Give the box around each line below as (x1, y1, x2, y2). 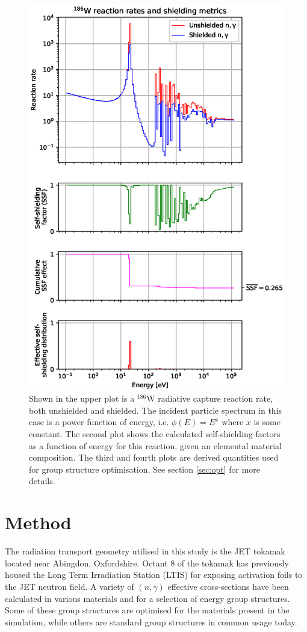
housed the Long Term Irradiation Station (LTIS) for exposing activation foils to (5, 568, 303, 581)
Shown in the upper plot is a (29, 392, 135, 405)
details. (29, 474, 55, 487)
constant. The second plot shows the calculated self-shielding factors (29, 428, 281, 440)
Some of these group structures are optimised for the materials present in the (5, 604, 290, 616)
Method (5, 510, 72, 535)
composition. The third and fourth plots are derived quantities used (29, 451, 279, 464)
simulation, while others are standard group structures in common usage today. (5, 615, 297, 628)
